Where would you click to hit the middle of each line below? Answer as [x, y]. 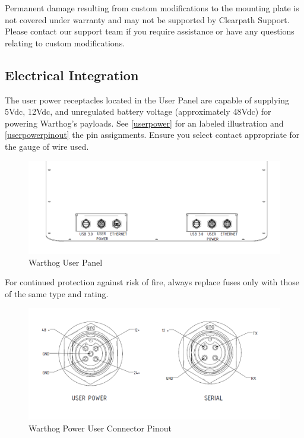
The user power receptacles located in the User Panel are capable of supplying [147, 100]
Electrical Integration [72, 75]
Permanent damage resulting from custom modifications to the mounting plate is [152, 8]
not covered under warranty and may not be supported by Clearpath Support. [147, 19]
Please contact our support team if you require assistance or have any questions [150, 31]
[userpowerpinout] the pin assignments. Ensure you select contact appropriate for [152, 135]
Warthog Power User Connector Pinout [100, 428]
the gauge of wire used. [47, 146]
